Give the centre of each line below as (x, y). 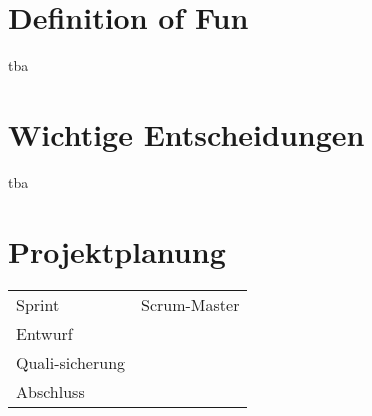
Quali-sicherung (71, 362)
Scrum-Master (190, 304)
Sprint (38, 304)
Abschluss (50, 391)
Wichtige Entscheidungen (186, 133)
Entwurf (44, 333)
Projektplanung (117, 250)
